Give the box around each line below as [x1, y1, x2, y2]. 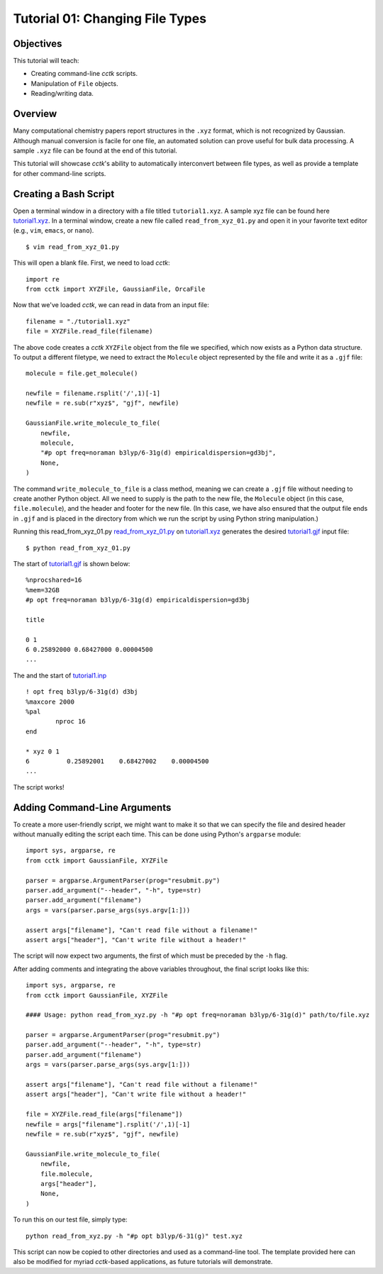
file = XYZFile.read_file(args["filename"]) [26, 1110, 184, 1119]
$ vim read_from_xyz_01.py [26, 243, 120, 251]
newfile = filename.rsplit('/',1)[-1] [26, 389, 161, 397]
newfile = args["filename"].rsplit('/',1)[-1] [26, 1120, 191, 1128]
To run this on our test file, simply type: [13, 1215, 128, 1224]
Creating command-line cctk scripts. [30, 70, 138, 78]
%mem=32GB [26, 586, 60, 594]
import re [26, 275, 60, 283]
